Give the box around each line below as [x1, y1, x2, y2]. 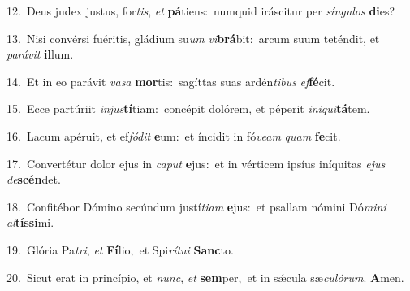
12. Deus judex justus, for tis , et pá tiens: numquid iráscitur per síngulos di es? [6, 2, 395, 19]
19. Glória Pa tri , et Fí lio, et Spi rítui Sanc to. [6, 241, 234, 258]
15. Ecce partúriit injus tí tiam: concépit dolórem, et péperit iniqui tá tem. [6, 100, 370, 117]
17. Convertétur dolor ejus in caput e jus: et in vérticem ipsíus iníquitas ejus [6, 154, 386, 172]
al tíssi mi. [6, 214, 54, 231]
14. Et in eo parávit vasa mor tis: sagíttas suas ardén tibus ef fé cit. [6, 72, 335, 89]
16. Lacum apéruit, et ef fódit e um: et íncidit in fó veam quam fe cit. [6, 127, 341, 144]
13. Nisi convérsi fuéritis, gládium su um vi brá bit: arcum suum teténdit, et [6, 29, 380, 46]
